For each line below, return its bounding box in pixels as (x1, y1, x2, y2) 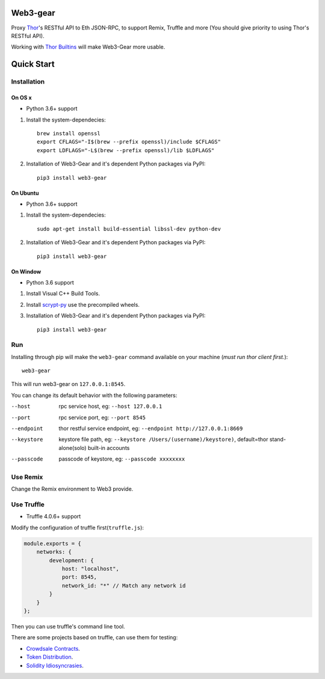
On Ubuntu (11, 189, 39, 197)
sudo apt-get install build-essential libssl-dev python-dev (37, 226, 221, 232)
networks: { (36, 548, 72, 556)
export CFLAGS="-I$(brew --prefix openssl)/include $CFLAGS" (37, 138, 221, 146)
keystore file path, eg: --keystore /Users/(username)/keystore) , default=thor (58, 436, 268, 443)
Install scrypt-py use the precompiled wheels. (26, 301, 140, 308)
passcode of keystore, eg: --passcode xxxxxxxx (58, 455, 185, 462)
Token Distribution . (26, 653, 73, 661)
